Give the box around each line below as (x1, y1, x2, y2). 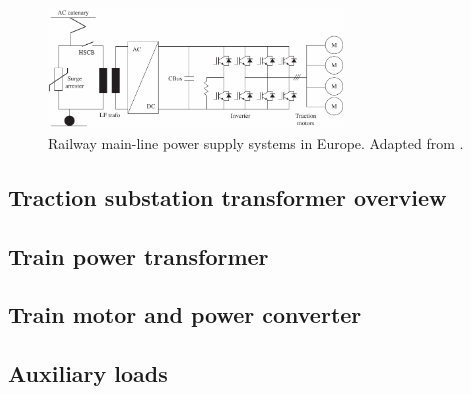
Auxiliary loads (8, 358, 168, 389)
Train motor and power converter (8, 299, 362, 330)
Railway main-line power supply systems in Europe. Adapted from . (48, 132, 464, 153)
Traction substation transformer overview (8, 181, 447, 212)
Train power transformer (8, 240, 269, 271)
